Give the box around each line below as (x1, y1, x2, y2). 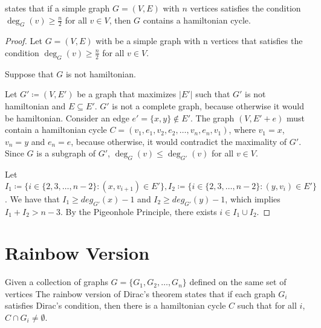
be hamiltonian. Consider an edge (5, 111, 129, 124)
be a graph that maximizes (77, 88, 177, 100)
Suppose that (5, 67, 54, 80)
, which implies (225, 192, 280, 205)
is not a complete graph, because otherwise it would (112, 99, 304, 112)
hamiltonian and (5, 99, 66, 112)
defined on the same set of (189, 275, 287, 288)
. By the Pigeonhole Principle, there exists (60, 205, 217, 217)
